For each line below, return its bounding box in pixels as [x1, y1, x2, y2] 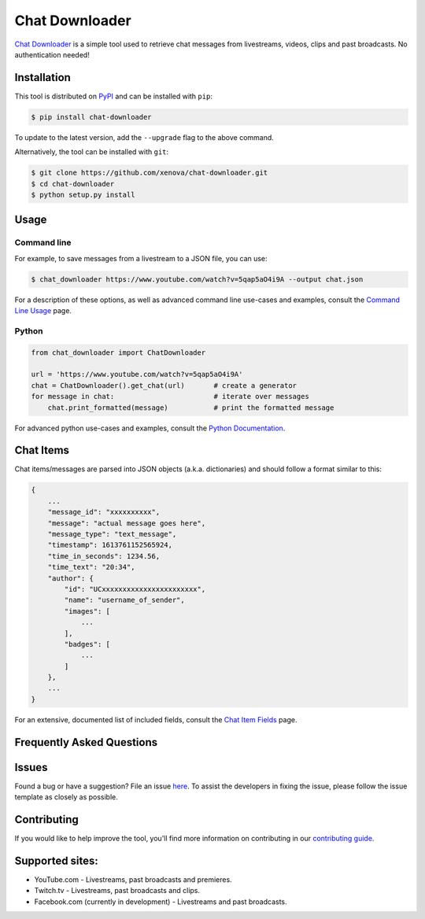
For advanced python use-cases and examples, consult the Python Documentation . [14, 423, 286, 433]
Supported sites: [14, 854, 98, 867]
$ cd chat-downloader [31, 179, 115, 188]
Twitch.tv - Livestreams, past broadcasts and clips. [34, 886, 201, 895]
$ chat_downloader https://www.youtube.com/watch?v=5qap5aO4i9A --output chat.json [31, 275, 364, 283]
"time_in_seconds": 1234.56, [47, 552, 161, 560]
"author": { [47, 574, 94, 582]
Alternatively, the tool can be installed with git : [14, 147, 169, 157]
